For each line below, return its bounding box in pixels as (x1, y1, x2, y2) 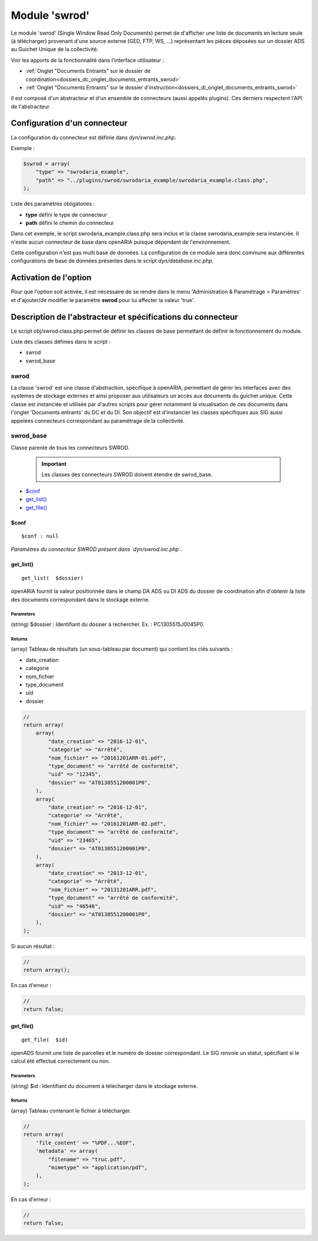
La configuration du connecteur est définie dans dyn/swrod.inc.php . (11, 134, 177, 141)
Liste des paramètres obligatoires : (11, 200, 95, 207)
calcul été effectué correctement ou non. (11, 1057, 110, 1065)
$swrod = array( (23, 160, 71, 167)
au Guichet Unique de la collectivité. (11, 46, 99, 53)
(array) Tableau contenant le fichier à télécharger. (11, 1107, 132, 1114)
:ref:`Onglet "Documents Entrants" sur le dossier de (25, 68, 151, 75)
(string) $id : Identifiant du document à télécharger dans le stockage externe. (11, 1082, 198, 1089)
